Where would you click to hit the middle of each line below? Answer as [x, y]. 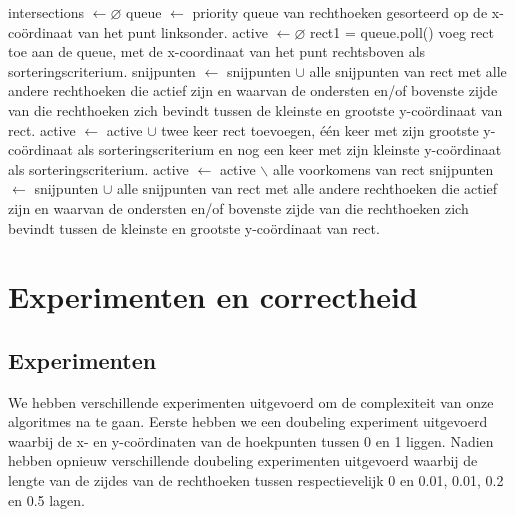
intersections [46, 12]
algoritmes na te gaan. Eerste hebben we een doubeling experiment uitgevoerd [248, 421]
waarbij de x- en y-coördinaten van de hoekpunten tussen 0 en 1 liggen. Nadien [251, 440]
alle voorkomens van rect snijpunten [383, 168]
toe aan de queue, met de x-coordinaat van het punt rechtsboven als [217, 51]
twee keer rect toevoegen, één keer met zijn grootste [320, 129]
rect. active [42, 129]
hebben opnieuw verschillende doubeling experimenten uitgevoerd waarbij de [243, 460]
